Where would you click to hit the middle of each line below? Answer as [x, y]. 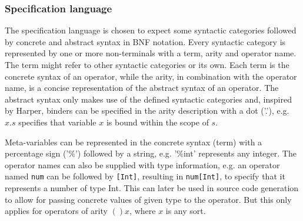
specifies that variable [57, 122]
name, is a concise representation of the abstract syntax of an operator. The [142, 88]
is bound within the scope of [157, 122]
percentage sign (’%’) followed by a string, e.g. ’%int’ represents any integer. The [151, 153]
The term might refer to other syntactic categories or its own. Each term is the [147, 64]
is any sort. [186, 211]
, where [143, 211]
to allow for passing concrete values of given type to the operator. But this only [148, 199]
